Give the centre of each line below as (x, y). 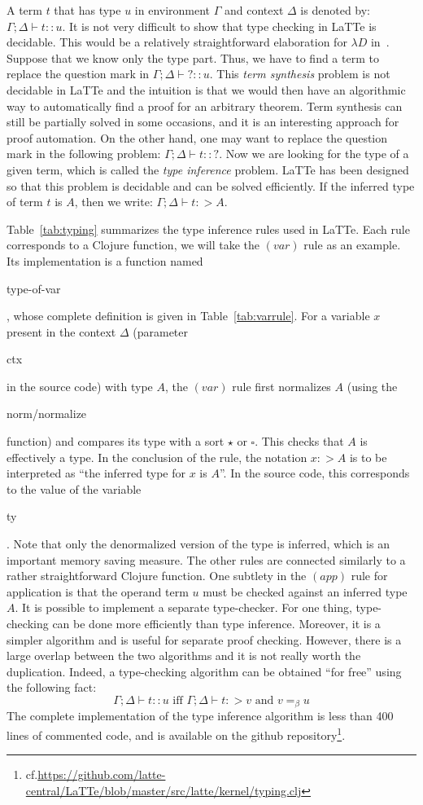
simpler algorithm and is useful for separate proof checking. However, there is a (204, 639)
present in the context (61, 331)
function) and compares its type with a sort (116, 441)
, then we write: (113, 202)
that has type (87, 10)
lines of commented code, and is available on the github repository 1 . (176, 734)
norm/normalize (47, 413)
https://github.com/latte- (102, 774)
